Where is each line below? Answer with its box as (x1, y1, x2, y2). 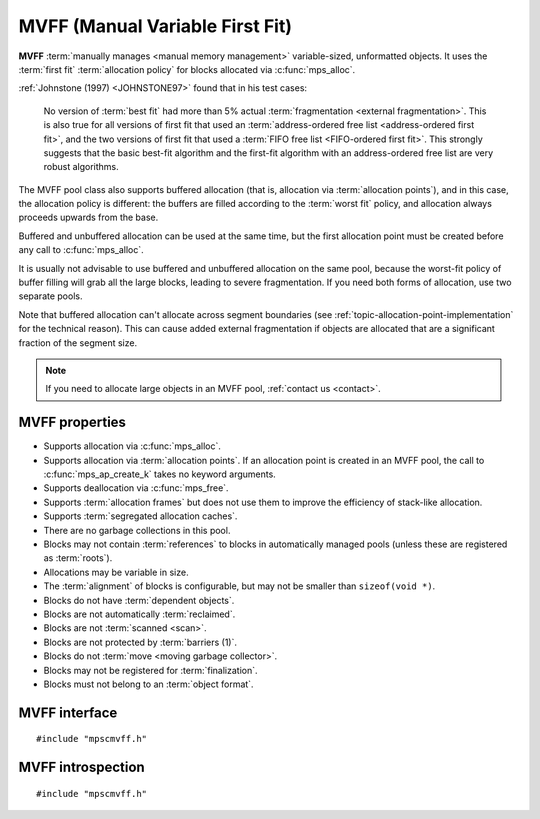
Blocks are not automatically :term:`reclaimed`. (43, 608, 236, 620)
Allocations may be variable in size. (43, 566, 189, 578)
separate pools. (18, 290, 83, 302)
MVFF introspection (18, 759, 145, 776)
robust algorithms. (43, 161, 119, 173)
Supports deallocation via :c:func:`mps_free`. (43, 482, 229, 494)
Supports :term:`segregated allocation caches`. (43, 510, 238, 522)
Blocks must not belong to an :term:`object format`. (43, 678, 254, 690)
